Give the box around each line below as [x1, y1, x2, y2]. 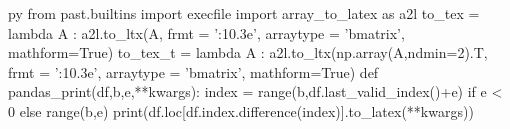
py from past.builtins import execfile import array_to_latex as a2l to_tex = [8, 3, 480, 23]
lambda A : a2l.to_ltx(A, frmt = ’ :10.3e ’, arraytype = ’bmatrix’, [8, 22, 405, 43]
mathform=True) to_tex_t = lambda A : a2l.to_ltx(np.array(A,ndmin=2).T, [8, 42, 488, 63]
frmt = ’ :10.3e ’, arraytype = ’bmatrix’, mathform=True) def [8, 61, 379, 82]
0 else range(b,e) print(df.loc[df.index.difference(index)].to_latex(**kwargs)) [8, 100, 474, 121]
